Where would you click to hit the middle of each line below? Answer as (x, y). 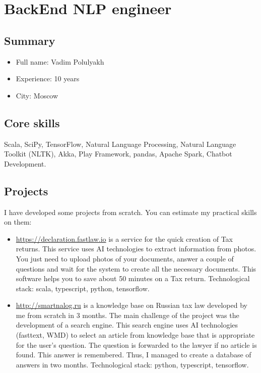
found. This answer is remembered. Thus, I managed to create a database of (134, 355)
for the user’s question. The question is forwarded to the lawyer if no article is (136, 344)
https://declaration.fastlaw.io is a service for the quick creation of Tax (124, 238)
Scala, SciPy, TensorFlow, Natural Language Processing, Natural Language (120, 144)
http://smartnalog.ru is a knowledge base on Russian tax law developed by (132, 305)
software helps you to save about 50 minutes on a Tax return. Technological (133, 278)
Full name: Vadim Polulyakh (60, 61)
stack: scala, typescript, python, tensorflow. (83, 288)
